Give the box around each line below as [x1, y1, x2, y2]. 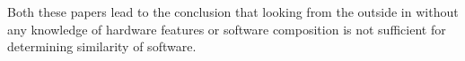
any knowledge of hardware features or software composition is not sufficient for [7, 19, 446, 38]
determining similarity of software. [7, 37, 197, 56]
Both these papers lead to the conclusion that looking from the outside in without [7, 3, 459, 20]
